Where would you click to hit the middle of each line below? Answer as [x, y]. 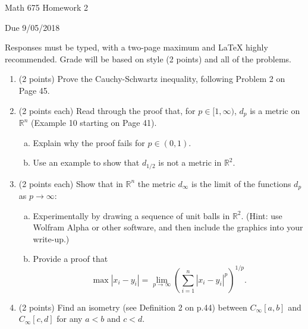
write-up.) [51, 238]
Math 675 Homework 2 [47, 7]
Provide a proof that [70, 259]
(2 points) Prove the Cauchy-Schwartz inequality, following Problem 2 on [152, 79]
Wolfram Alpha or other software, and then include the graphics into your [168, 227]
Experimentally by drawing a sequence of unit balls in [131, 215]
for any [70, 319]
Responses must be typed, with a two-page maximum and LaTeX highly [136, 47]
